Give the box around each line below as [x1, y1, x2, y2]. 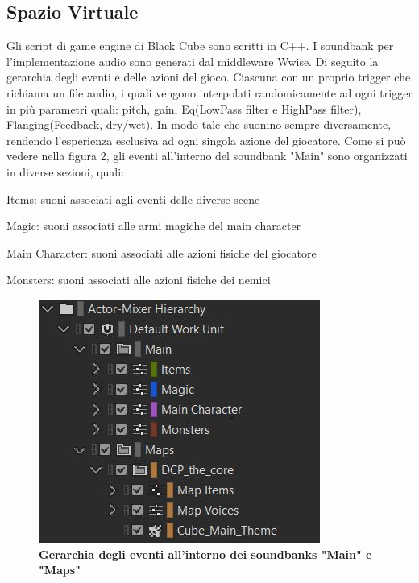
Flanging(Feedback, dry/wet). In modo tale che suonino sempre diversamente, [6, 116, 392, 133]
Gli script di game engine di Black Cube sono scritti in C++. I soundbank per [6, 37, 394, 54]
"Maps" [39, 561, 81, 578]
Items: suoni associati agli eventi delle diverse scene [6, 190, 260, 207]
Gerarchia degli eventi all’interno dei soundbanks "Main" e [39, 545, 372, 562]
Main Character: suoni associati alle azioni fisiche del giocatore [6, 244, 317, 261]
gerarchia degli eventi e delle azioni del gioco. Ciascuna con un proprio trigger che [6, 68, 411, 85]
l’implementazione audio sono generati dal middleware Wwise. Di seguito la [6, 52, 379, 69]
